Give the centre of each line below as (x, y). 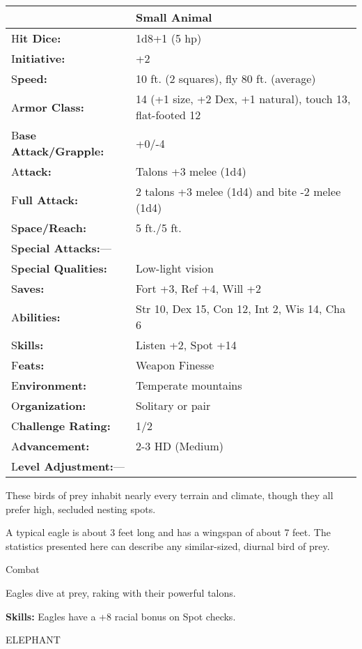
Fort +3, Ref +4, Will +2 (198, 288)
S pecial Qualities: (59, 268)
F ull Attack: (45, 199)
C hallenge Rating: (61, 426)
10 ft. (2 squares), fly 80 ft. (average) (226, 78)
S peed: (29, 78)
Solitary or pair (173, 405)
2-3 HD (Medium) (179, 446)
